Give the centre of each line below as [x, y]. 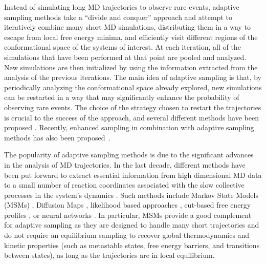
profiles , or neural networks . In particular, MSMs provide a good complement [128, 215]
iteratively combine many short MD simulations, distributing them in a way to [128, 27]
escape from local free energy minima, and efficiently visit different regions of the [131, 37]
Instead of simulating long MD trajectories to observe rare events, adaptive [122, 7]
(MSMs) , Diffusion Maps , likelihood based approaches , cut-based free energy [128, 205]
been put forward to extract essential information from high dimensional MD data [133, 175]
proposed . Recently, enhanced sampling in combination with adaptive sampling [129, 127]
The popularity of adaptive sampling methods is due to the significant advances [129, 155]
